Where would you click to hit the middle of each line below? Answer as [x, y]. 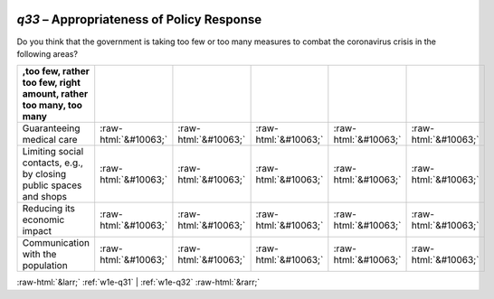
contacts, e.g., [52, 163]
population [45, 266]
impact [37, 231]
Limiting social [53, 152]
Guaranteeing [51, 128]
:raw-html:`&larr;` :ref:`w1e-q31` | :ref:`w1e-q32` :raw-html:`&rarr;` [138, 282]
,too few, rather [56, 71]
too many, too [52, 106]
